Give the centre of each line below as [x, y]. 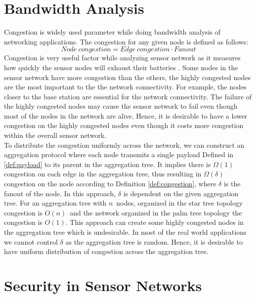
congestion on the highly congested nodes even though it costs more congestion [124, 125]
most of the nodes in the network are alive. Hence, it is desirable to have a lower [126, 115]
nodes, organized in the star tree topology [180, 203]
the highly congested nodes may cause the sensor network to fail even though [121, 106]
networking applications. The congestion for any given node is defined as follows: [126, 41]
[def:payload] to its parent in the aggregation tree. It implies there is [107, 164]
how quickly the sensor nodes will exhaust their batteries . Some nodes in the [121, 67]
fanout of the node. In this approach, [60, 193]
